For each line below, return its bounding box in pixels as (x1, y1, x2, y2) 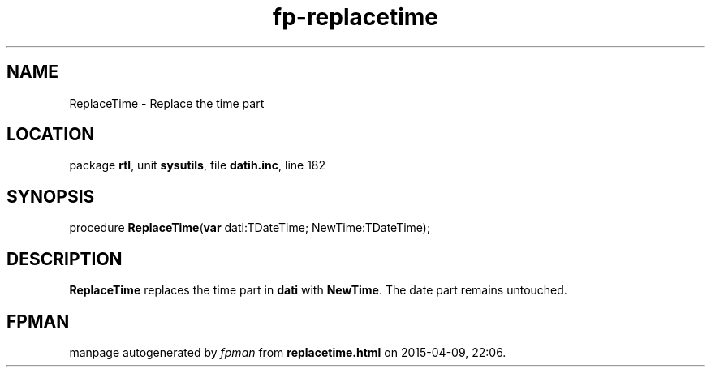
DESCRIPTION (6, 248, 123, 269)
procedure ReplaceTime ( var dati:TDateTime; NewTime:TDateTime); (69, 221, 431, 235)
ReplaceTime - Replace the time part (69, 96, 265, 110)
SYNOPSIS (6, 186, 95, 207)
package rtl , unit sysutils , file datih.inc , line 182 (69, 158, 326, 173)
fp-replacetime (272, 3, 438, 31)
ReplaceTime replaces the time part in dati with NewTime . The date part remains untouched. (69, 283, 567, 298)
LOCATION (6, 124, 95, 145)
